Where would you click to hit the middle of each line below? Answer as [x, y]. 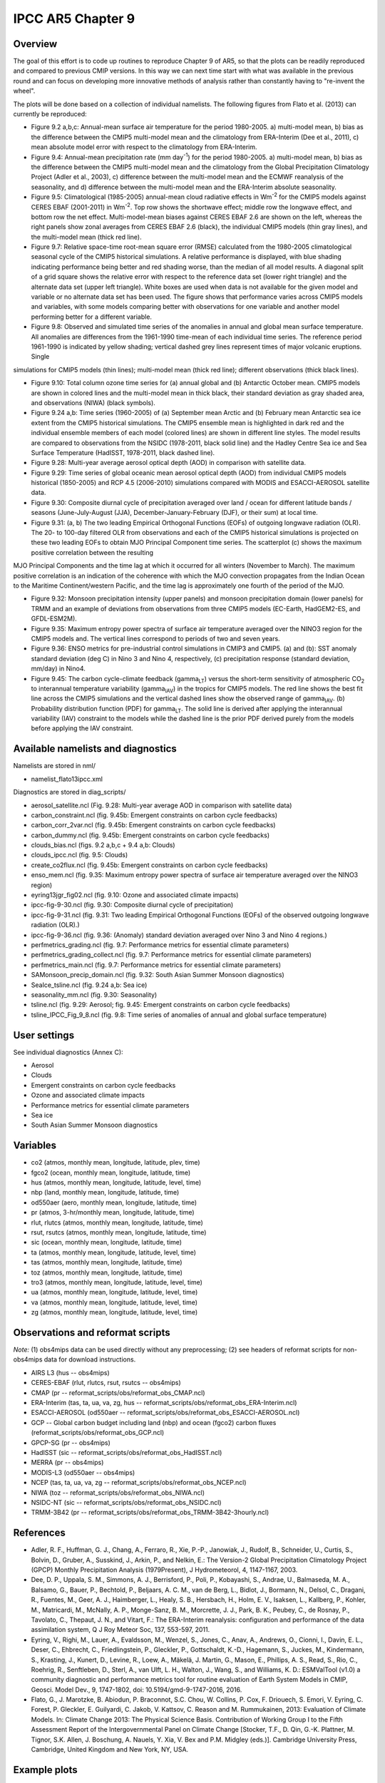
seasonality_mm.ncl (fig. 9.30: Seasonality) [94, 994]
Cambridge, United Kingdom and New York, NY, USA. [110, 1749]
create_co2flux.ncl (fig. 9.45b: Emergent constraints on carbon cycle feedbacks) [149, 865]
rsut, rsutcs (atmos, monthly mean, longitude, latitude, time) [119, 1232]
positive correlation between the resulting [92, 552]
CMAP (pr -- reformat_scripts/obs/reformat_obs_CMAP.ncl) [118, 1393]
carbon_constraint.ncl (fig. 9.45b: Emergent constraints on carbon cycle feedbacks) [154, 815]
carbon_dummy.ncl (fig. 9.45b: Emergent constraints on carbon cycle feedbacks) [150, 835]
